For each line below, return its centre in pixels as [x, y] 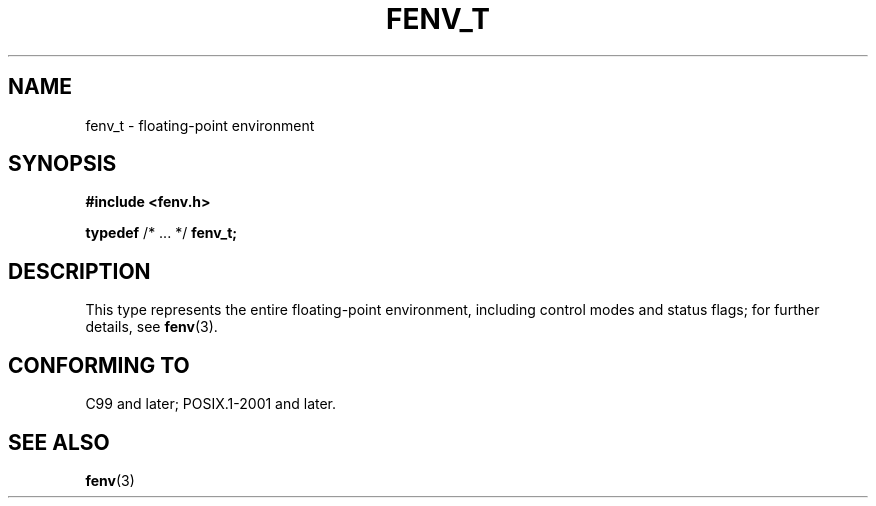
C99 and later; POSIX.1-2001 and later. [211, 404]
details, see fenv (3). [151, 327]
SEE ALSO [59, 442]
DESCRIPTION [79, 271]
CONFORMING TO [99, 365]
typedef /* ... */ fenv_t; [161, 233]
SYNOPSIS [62, 164]
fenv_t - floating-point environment [200, 125]
